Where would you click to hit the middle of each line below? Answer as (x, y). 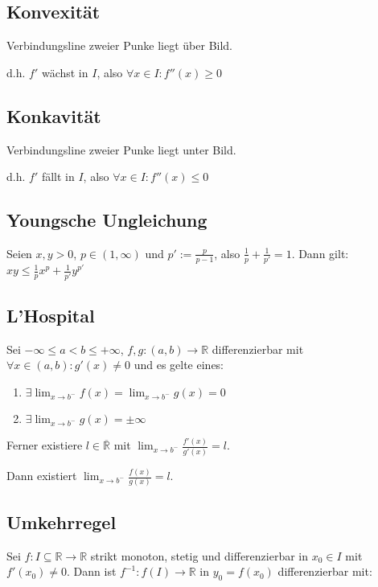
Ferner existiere (45, 445)
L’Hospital (51, 316)
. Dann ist (92, 571)
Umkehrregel (62, 521)
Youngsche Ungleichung (107, 220)
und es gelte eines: (179, 365)
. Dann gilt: (320, 253)
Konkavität (54, 115)
